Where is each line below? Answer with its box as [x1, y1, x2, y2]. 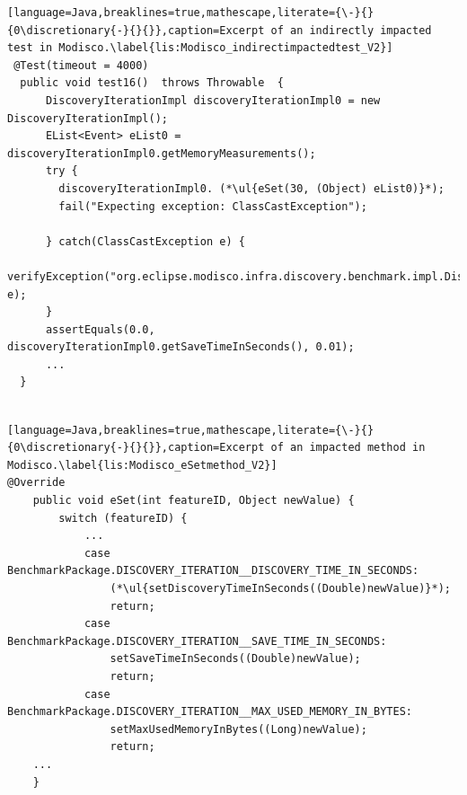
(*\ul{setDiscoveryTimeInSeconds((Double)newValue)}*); [110, 582, 451, 595]
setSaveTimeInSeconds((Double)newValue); [110, 652, 361, 666]
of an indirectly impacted [270, 23, 432, 37]
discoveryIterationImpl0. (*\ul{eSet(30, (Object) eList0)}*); [58, 181, 445, 195]
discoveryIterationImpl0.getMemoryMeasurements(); [7, 146, 316, 160]
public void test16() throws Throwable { [20, 76, 284, 90]
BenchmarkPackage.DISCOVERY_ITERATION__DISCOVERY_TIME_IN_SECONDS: [7, 564, 419, 578]
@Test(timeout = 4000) [13, 58, 149, 72]
